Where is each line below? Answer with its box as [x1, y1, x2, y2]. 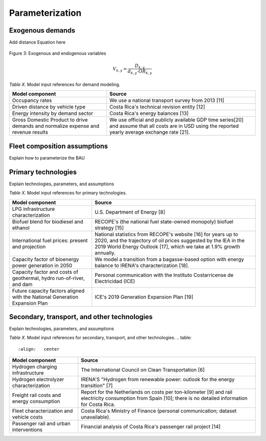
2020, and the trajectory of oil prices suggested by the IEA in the [94, 237, 245, 244]
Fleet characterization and [12, 407, 73, 414]
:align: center [18, 346, 60, 352]
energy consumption [12, 398, 60, 405]
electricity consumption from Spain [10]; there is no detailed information [80, 395, 248, 402]
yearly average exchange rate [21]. [109, 129, 190, 136]
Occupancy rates [12, 97, 52, 104]
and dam [12, 281, 33, 287]
